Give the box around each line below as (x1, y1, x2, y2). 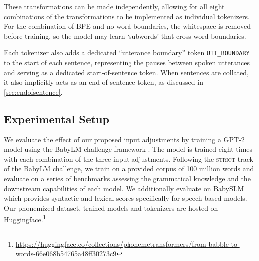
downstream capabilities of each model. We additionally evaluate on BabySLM (4, 183, 244, 193)
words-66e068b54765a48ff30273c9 (15, 248, 117, 259)
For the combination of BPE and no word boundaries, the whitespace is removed (4, 21, 251, 31)
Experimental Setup (4, 111, 109, 126)
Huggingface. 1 (4, 213, 46, 225)
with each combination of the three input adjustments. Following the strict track (4, 153, 253, 164)
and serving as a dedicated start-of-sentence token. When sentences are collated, (4, 67, 249, 77)
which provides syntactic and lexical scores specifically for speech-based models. (4, 193, 247, 203)
